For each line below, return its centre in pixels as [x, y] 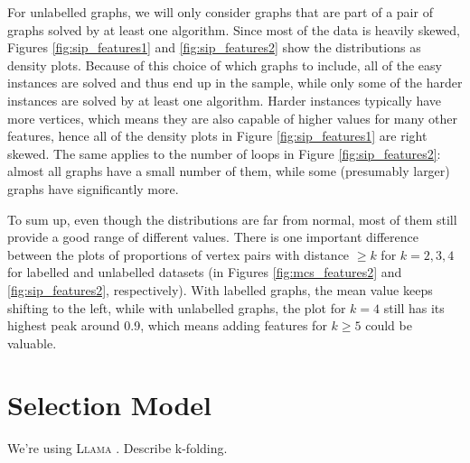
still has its [414, 307]
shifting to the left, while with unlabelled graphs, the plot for [177, 307]
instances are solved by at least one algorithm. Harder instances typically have [225, 100]
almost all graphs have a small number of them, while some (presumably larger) [229, 171]
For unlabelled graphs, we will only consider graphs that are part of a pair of [220, 12]
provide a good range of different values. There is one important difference [213, 237]
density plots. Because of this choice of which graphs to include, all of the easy [225, 65]
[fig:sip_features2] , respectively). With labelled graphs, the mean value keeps [220, 289]
